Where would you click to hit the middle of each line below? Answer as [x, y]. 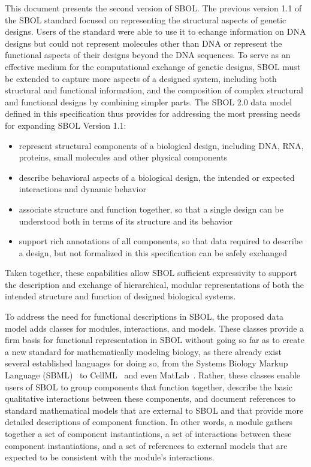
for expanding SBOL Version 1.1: [66, 125]
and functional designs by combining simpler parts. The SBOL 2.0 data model [149, 101]
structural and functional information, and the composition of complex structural [154, 90]
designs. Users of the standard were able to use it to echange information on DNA [155, 31]
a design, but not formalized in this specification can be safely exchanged [153, 252]
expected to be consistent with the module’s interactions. [110, 457]
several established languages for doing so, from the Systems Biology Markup [147, 363]
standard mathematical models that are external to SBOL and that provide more [154, 410]
